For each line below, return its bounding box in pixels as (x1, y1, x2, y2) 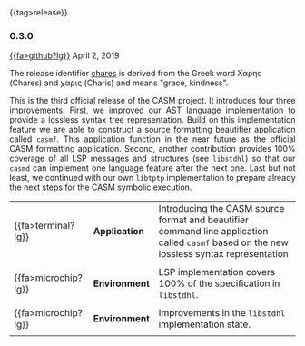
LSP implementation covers (158, 266, 276, 279)
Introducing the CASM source (158, 203, 285, 215)
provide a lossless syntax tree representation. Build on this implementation (9, 114, 296, 125)
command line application (158, 225, 269, 238)
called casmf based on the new (158, 236, 289, 249)
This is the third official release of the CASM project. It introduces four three (9, 95, 296, 106)
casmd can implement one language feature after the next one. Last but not (9, 163, 296, 173)
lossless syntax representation (158, 248, 289, 261)
